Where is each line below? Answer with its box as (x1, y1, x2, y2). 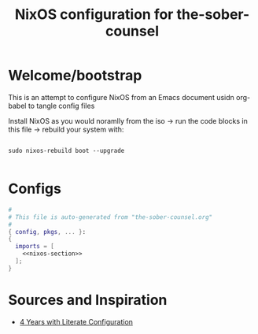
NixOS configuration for (14, 6, 174, 24)
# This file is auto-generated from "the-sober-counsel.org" (8, 213, 213, 221)
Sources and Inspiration (8, 291, 168, 309)
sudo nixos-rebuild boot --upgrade (8, 147, 125, 154)
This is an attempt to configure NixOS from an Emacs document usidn (8, 92, 234, 102)
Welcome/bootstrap (8, 67, 142, 84)
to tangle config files (28, 101, 95, 110)
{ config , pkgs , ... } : (8, 228, 87, 236)
